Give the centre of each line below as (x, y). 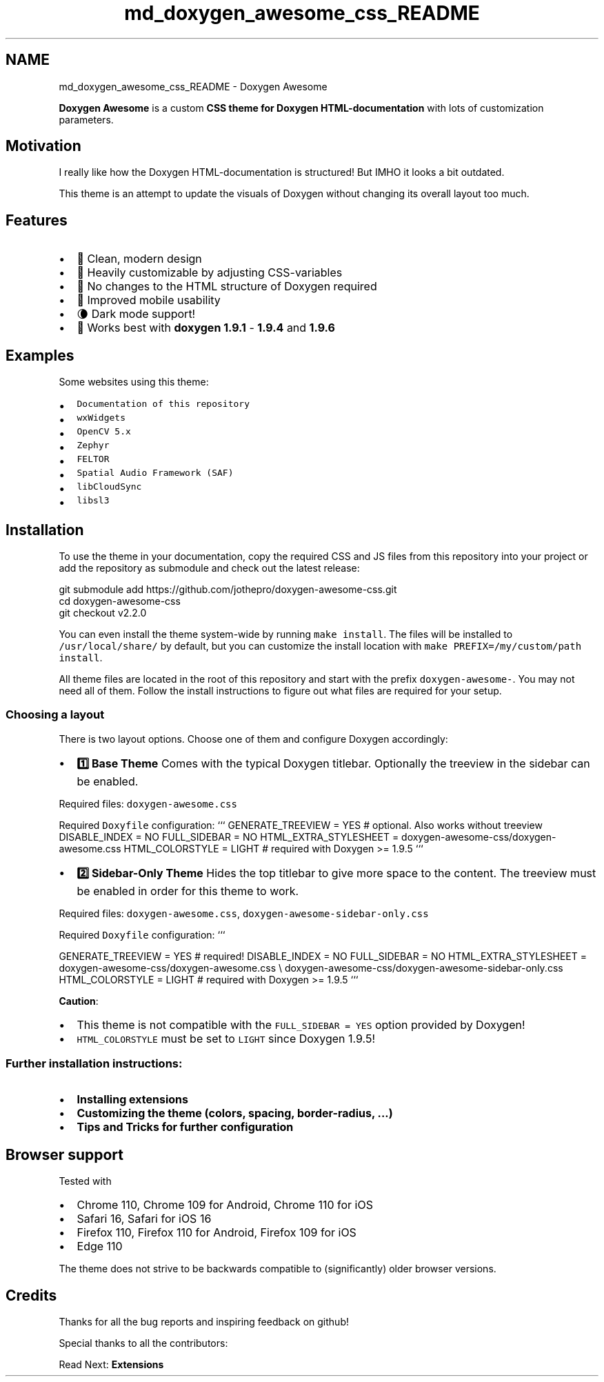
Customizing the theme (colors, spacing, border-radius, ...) (235, 1113)
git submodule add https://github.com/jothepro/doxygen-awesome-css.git (228, 589)
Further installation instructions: (94, 1064)
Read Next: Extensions (111, 1365)
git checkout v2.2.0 (103, 612)
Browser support (65, 1154)
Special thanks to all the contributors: (143, 1343)
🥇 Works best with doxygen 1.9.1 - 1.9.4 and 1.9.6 (206, 328)
